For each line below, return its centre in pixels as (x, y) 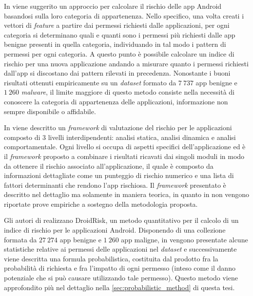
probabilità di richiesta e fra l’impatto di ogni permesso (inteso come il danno (120, 268)
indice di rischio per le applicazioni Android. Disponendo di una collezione (115, 230)
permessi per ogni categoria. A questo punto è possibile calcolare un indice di (119, 53)
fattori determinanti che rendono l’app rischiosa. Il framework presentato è (115, 185)
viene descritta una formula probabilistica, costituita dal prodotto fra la (111, 258)
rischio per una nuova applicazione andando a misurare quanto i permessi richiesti (126, 63)
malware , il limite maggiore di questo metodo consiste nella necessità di (128, 92)
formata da (20, 239)
